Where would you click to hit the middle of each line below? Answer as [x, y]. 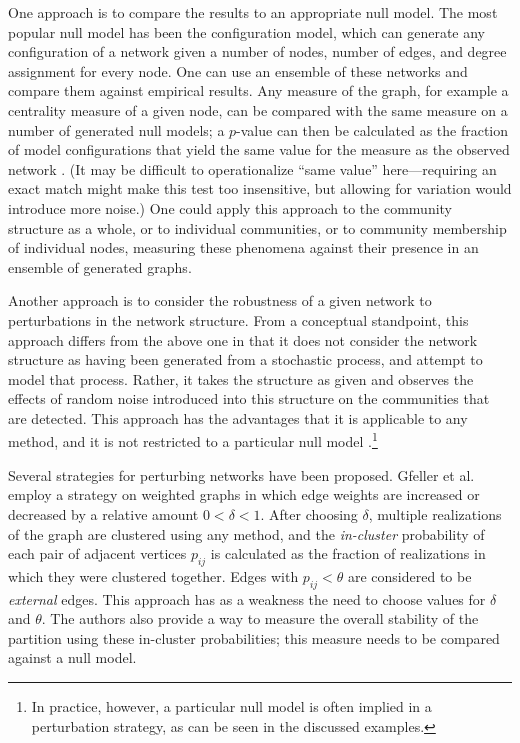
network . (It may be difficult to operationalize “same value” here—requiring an [252, 168]
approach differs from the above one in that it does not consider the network [243, 339]
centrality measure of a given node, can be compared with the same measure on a [258, 109]
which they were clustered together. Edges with [153, 575]
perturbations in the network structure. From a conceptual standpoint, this [238, 319]
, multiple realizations [435, 513]
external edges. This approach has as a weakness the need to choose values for [247, 598]
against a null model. [72, 657]
